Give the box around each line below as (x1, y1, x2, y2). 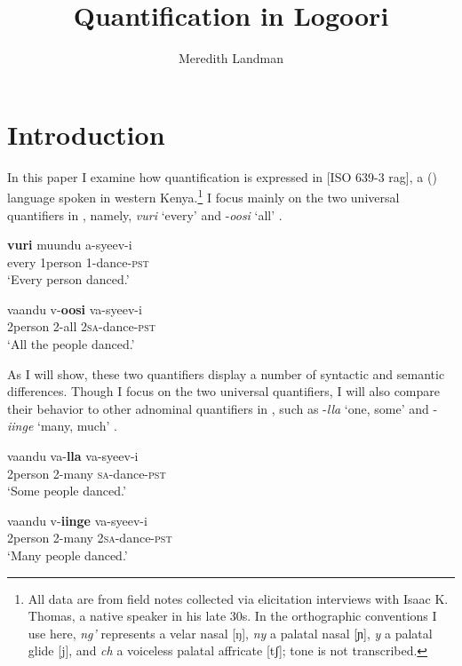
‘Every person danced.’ (7, 270, 130, 289)
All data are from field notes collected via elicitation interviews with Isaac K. (28, 589, 449, 607)
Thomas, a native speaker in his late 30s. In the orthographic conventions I (28, 607, 437, 625)
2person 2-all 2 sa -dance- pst (7, 317, 155, 336)
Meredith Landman (178, 49, 284, 67)
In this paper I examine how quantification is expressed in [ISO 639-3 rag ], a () (7, 167, 437, 186)
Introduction (7, 115, 165, 152)
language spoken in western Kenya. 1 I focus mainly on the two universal (7, 186, 400, 206)
